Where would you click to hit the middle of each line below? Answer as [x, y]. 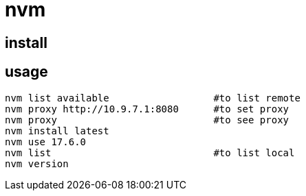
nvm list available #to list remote [153, 98]
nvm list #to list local [150, 152]
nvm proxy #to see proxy [147, 120]
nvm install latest [57, 131]
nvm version [37, 163]
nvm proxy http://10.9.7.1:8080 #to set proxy [147, 109]
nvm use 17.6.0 [46, 142]
